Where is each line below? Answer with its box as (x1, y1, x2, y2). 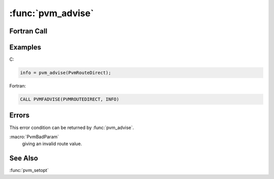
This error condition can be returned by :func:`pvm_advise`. (9, 124, 134, 130)
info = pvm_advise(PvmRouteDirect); (20, 70, 112, 76)
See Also (9, 154, 38, 163)
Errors (9, 111, 30, 120)
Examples (9, 43, 42, 52)
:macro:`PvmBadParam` (9, 133, 59, 140)
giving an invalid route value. (22, 141, 82, 147)
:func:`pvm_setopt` (9, 167, 49, 173)
